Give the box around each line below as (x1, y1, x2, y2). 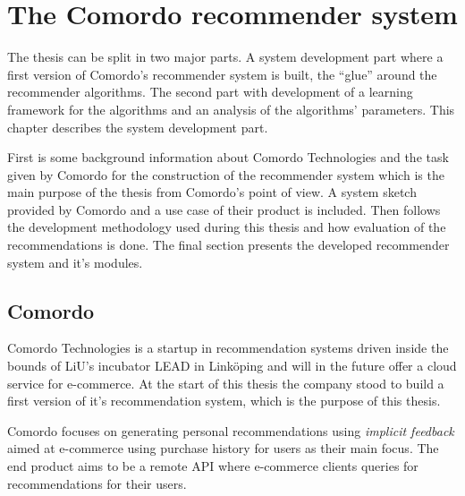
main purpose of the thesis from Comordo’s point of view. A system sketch (7, 183, 417, 201)
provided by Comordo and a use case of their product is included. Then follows (7, 200, 441, 218)
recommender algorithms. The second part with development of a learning (7, 82, 413, 101)
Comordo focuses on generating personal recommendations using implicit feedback (7, 421, 454, 440)
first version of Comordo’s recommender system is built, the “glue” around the (7, 64, 437, 83)
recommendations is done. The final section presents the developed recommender (7, 235, 450, 254)
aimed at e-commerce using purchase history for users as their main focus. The (7, 439, 439, 458)
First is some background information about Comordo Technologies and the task (7, 148, 449, 167)
